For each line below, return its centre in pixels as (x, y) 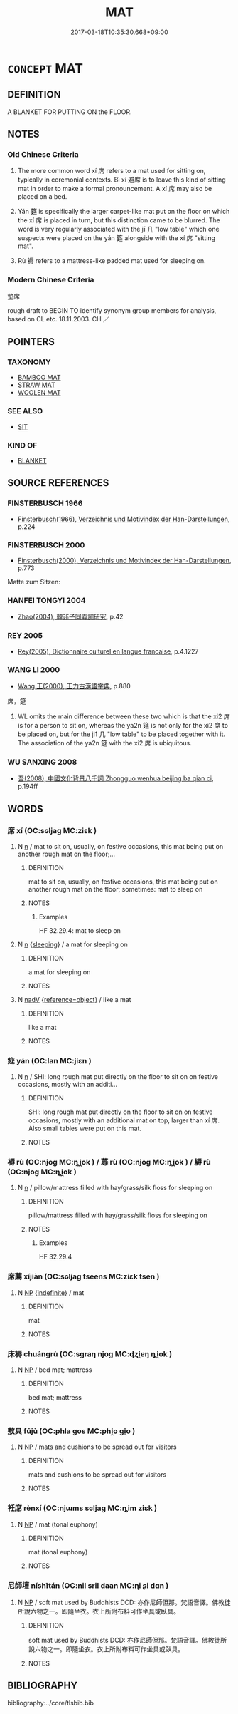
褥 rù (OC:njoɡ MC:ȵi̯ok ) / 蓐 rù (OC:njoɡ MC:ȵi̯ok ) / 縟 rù (109, 1162)
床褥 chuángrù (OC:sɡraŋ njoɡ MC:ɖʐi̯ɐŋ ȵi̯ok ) (90, 1353)
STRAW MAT (36, 385)
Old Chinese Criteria (43, 155)
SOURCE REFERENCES (58, 483)
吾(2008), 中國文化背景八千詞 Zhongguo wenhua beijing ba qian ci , (115, 778)
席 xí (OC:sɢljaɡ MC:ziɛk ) (52, 830)
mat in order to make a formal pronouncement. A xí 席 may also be (115, 189)
